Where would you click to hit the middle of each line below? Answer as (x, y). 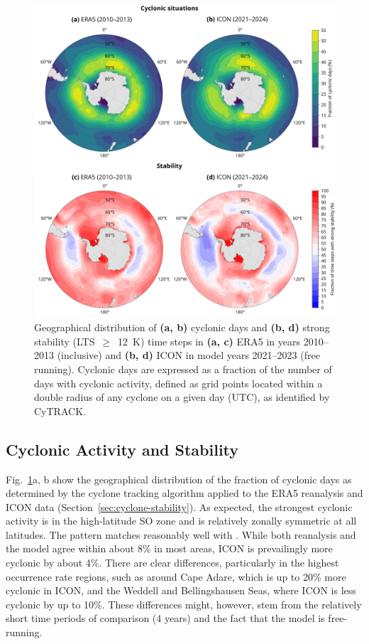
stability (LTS (65, 341)
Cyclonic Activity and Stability (122, 449)
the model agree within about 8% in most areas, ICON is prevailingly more (169, 548)
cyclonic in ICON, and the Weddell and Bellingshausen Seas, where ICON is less (181, 590)
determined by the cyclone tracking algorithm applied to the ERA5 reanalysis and (184, 493)
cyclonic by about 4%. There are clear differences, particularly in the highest (172, 563)
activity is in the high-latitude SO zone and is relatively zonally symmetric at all (181, 521)
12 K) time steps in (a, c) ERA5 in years (209, 341)
